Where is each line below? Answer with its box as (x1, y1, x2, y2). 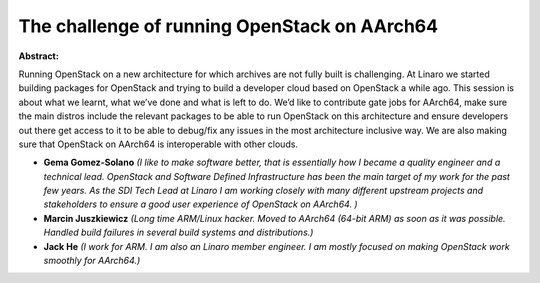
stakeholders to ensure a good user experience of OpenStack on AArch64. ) (43, 198, 359, 210)
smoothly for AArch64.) (43, 255, 141, 267)
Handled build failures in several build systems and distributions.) (43, 226, 314, 239)
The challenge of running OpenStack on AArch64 (18, 15, 439, 37)
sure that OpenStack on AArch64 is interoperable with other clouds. (18, 138, 299, 150)
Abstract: (18, 50, 59, 62)
